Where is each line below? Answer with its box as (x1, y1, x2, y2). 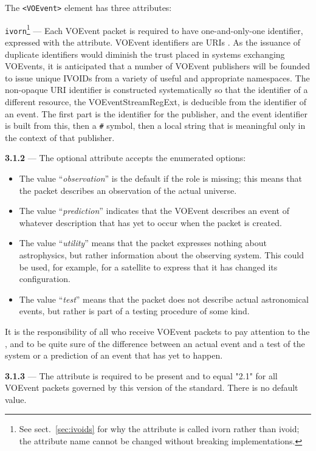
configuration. (19, 272, 70, 285)
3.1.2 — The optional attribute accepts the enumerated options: (5, 151, 246, 164)
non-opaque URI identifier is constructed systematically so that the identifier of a (5, 83, 308, 96)
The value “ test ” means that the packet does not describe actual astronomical (19, 292, 309, 305)
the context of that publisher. (5, 131, 115, 143)
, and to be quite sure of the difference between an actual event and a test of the (5, 337, 305, 349)
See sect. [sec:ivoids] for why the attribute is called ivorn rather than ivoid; (19, 422, 300, 435)
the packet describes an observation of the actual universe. (19, 184, 237, 196)
